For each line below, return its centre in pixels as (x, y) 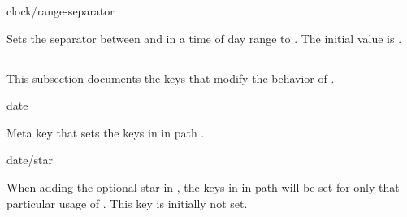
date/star (30, 160)
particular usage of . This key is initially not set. (127, 203)
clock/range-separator (61, 11)
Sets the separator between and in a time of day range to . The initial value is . (204, 38)
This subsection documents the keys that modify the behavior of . (171, 78)
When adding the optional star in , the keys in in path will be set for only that (203, 187)
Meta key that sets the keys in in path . (106, 132)
